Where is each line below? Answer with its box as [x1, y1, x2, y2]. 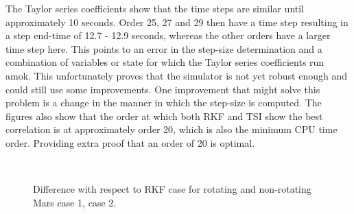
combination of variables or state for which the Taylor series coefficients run [5, 55, 324, 69]
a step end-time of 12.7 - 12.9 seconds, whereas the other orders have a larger [5, 28, 331, 43]
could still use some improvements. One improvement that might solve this [5, 82, 320, 96]
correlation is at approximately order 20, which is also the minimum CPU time [5, 122, 338, 136]
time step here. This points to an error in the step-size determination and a [5, 41, 322, 56]
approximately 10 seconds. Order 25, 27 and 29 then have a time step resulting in [5, 14, 349, 29]
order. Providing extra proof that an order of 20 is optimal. [5, 135, 255, 150]
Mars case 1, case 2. [33, 195, 117, 209]
